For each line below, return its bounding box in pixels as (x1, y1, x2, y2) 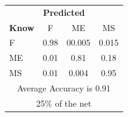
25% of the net (36, 96, 92, 109)
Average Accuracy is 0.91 (17, 81, 111, 94)
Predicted (43, 5, 85, 18)
